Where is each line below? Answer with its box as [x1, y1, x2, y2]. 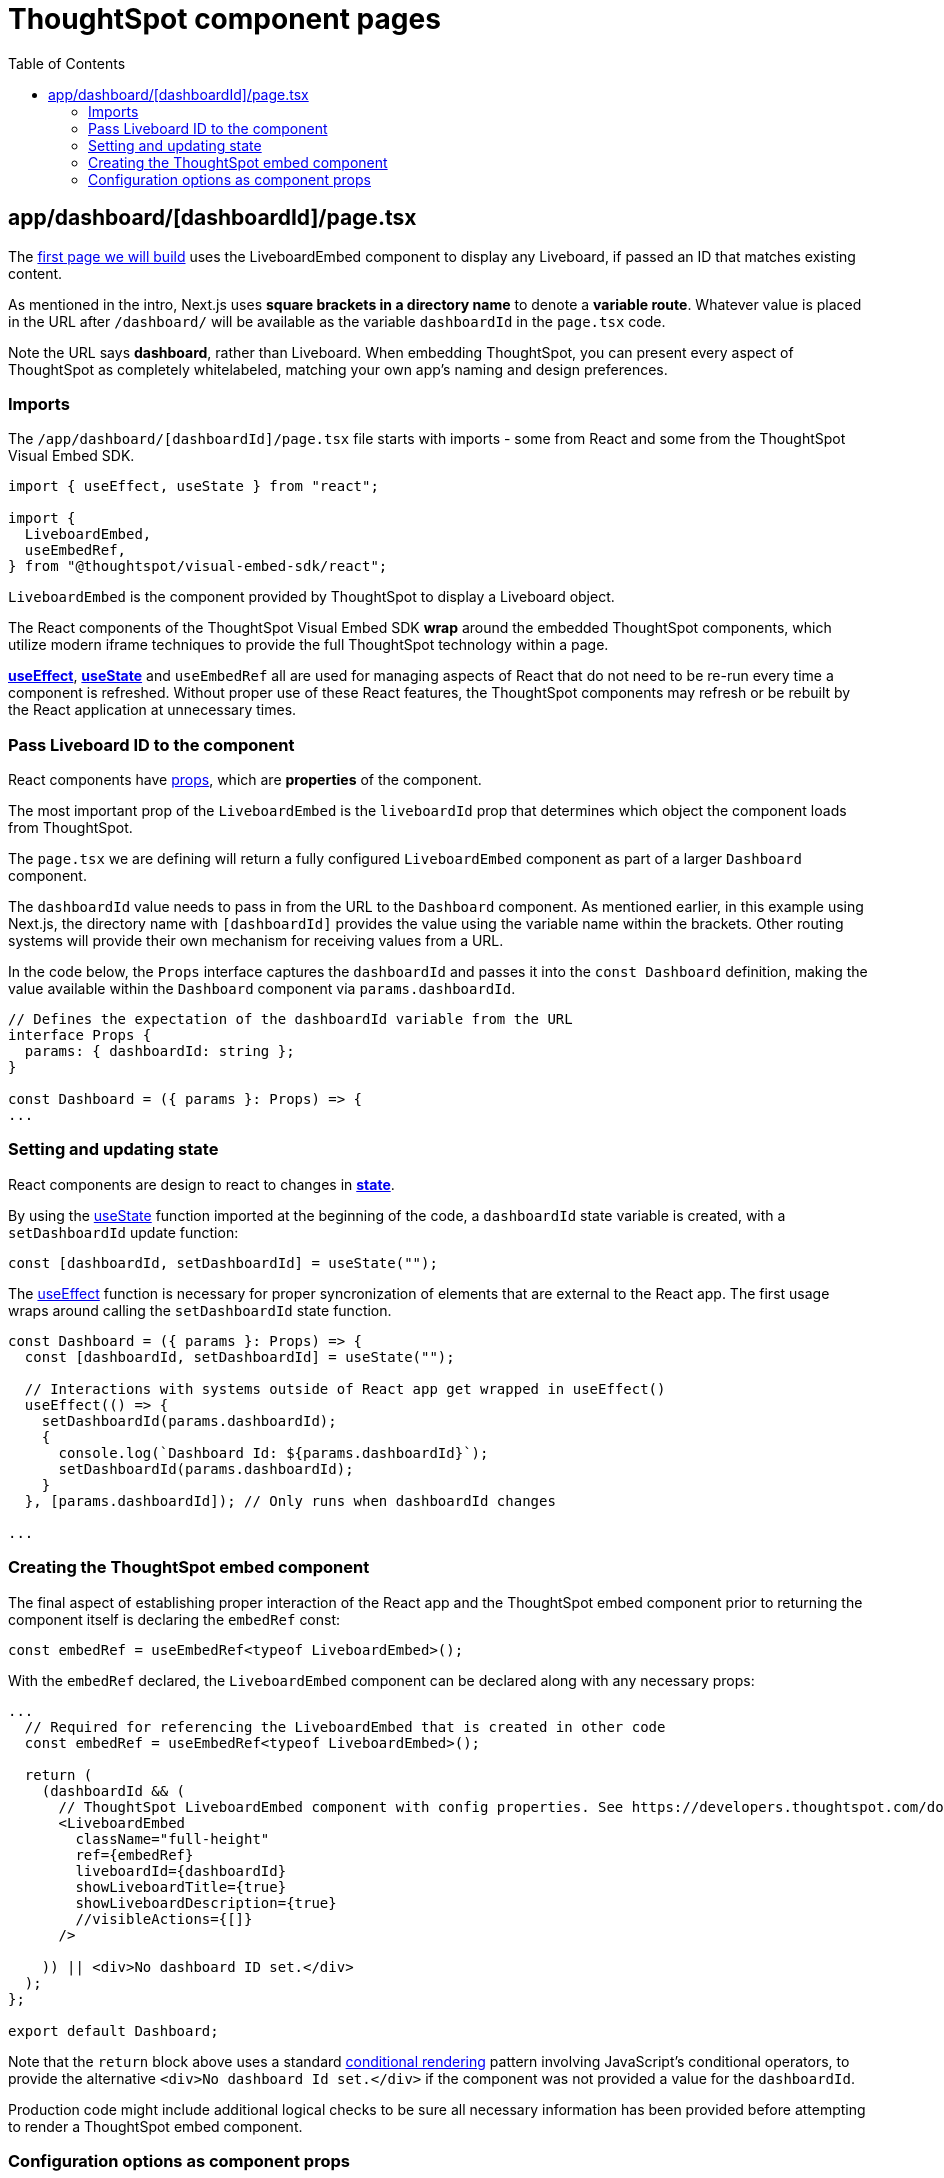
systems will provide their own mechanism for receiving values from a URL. [8, 932, 504, 950]
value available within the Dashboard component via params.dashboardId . [8, 980, 516, 998]
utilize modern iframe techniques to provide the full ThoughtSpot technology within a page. [8, 636, 609, 654]
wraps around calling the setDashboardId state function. [8, 1301, 392, 1319]
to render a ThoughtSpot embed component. [8, 2117, 303, 2135]
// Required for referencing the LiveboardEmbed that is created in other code [24, 1718, 666, 1735]
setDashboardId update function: [8, 1223, 239, 1241]
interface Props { [8, 1027, 152, 1044]
